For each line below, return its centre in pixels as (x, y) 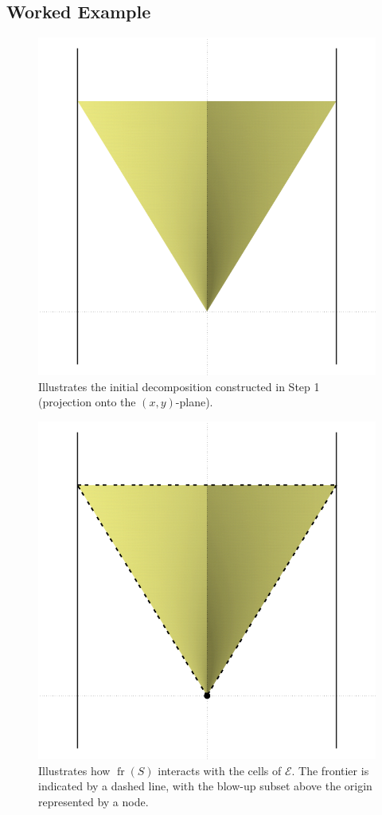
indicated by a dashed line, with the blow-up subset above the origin (205, 786)
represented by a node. (94, 801)
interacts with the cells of (220, 770)
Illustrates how (74, 770)
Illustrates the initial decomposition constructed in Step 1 (179, 386)
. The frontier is (330, 770)
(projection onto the (87, 402)
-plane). (194, 402)
